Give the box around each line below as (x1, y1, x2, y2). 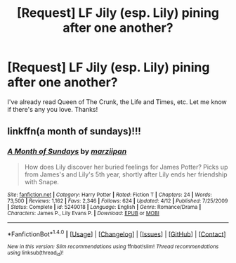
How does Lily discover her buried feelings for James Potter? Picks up (24, 162, 228, 171)
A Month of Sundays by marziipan (7, 146, 127, 156)
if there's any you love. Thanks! (7, 105, 98, 113)
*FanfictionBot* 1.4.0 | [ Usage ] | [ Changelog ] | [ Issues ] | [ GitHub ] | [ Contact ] (7, 229, 226, 238)
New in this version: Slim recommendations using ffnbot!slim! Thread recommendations (7, 243, 219, 250)
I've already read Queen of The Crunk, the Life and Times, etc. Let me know (7, 97, 227, 106)
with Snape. (24, 177, 60, 186)
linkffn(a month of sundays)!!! (7, 125, 142, 138)
